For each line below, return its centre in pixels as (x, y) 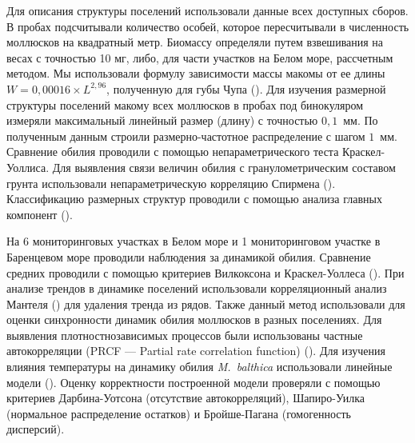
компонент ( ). (40, 214)
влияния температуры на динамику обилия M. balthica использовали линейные (200, 367)
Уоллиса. (28, 167)
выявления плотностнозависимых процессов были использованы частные (185, 335)
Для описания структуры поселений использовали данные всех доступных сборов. (207, 10)
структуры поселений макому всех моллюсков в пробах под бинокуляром (185, 104)
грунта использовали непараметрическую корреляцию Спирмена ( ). (171, 183)
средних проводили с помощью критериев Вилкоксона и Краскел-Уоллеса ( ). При (206, 272)
